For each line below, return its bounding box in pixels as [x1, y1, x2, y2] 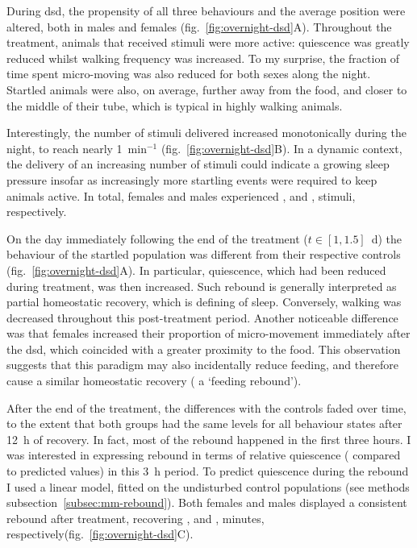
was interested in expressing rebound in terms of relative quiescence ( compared [6, 446, 401, 463]
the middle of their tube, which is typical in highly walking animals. [6, 97, 343, 114]
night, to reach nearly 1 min [6, 139, 147, 156]
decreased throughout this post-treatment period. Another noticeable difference [6, 309, 398, 326]
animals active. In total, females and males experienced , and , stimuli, [6, 187, 356, 204]
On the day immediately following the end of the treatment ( [6, 230, 308, 247]
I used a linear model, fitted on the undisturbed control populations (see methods [6, 478, 410, 495]
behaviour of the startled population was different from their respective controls [6, 246, 401, 263]
